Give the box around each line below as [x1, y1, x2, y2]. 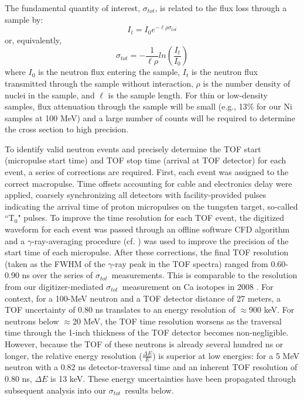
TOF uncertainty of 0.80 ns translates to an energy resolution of [5, 303, 235, 316]
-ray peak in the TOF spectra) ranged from [112, 257, 268, 269]
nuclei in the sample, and [5, 88, 95, 101]
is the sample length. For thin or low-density [108, 88, 268, 101]
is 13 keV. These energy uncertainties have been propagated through [50, 372, 296, 384]
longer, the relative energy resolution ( [5, 349, 142, 361]
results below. [125, 384, 174, 396]
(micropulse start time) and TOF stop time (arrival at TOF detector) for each [5, 154, 286, 166]
